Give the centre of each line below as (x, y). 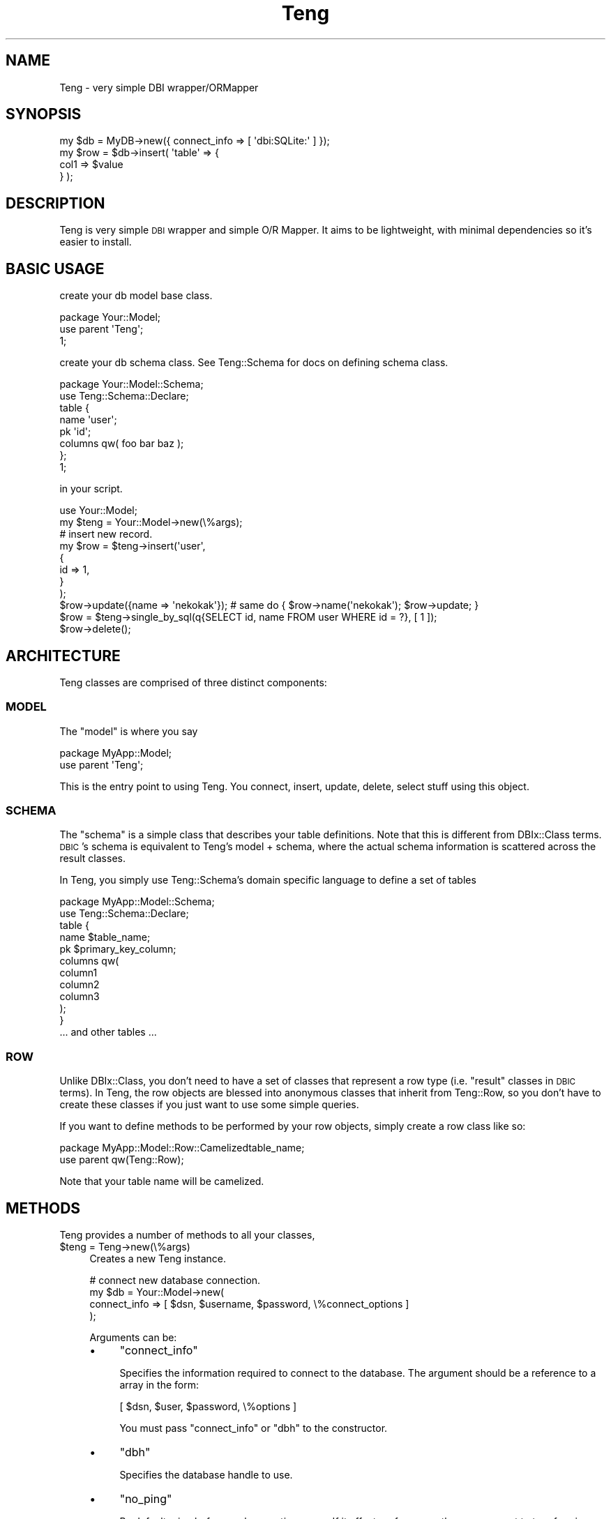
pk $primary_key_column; (118, 949)
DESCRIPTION (55, 203)
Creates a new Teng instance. (158, 1259)
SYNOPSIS (44, 114)
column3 (80, 997)
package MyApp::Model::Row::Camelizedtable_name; (182, 1148)
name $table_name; (105, 937)
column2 (80, 985)
